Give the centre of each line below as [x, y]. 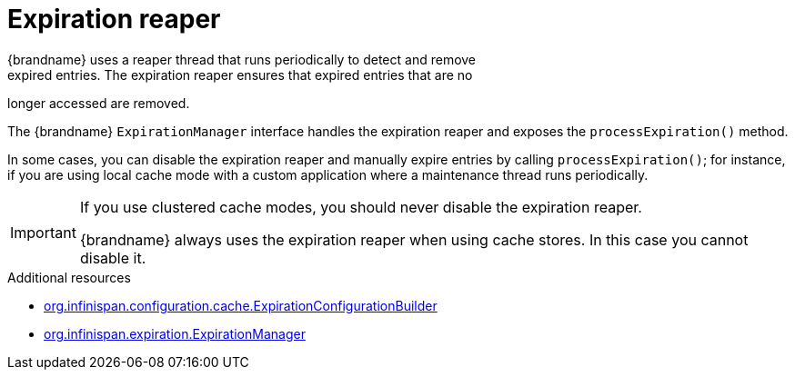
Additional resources [69, 277]
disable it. [113, 258]
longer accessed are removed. [99, 103]
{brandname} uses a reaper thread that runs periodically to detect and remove [242, 59]
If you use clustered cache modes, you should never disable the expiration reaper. [361, 207]
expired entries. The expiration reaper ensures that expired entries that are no [240, 74]
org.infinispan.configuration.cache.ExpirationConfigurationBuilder [241, 305]
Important [43, 232]
